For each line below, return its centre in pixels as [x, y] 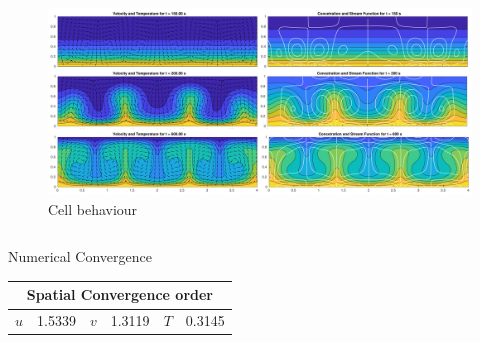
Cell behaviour [93, 208]
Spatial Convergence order [119, 294]
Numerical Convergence [80, 256]
